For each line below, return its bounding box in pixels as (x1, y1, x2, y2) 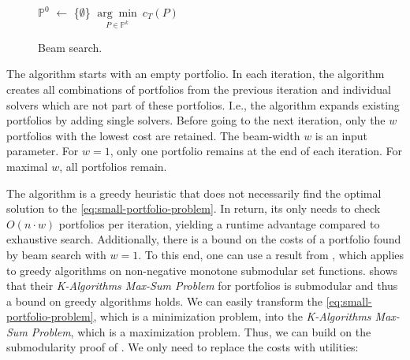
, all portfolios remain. (59, 158, 167, 174)
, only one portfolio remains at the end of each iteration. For (110, 143, 402, 159)
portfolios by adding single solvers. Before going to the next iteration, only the (6, 112, 386, 128)
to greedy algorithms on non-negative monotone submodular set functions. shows (6, 262, 398, 278)
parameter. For (6, 143, 79, 159)
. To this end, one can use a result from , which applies (138, 246, 404, 262)
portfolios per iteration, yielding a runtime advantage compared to (58, 215, 380, 232)
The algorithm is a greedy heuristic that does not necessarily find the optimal (6, 184, 382, 201)
